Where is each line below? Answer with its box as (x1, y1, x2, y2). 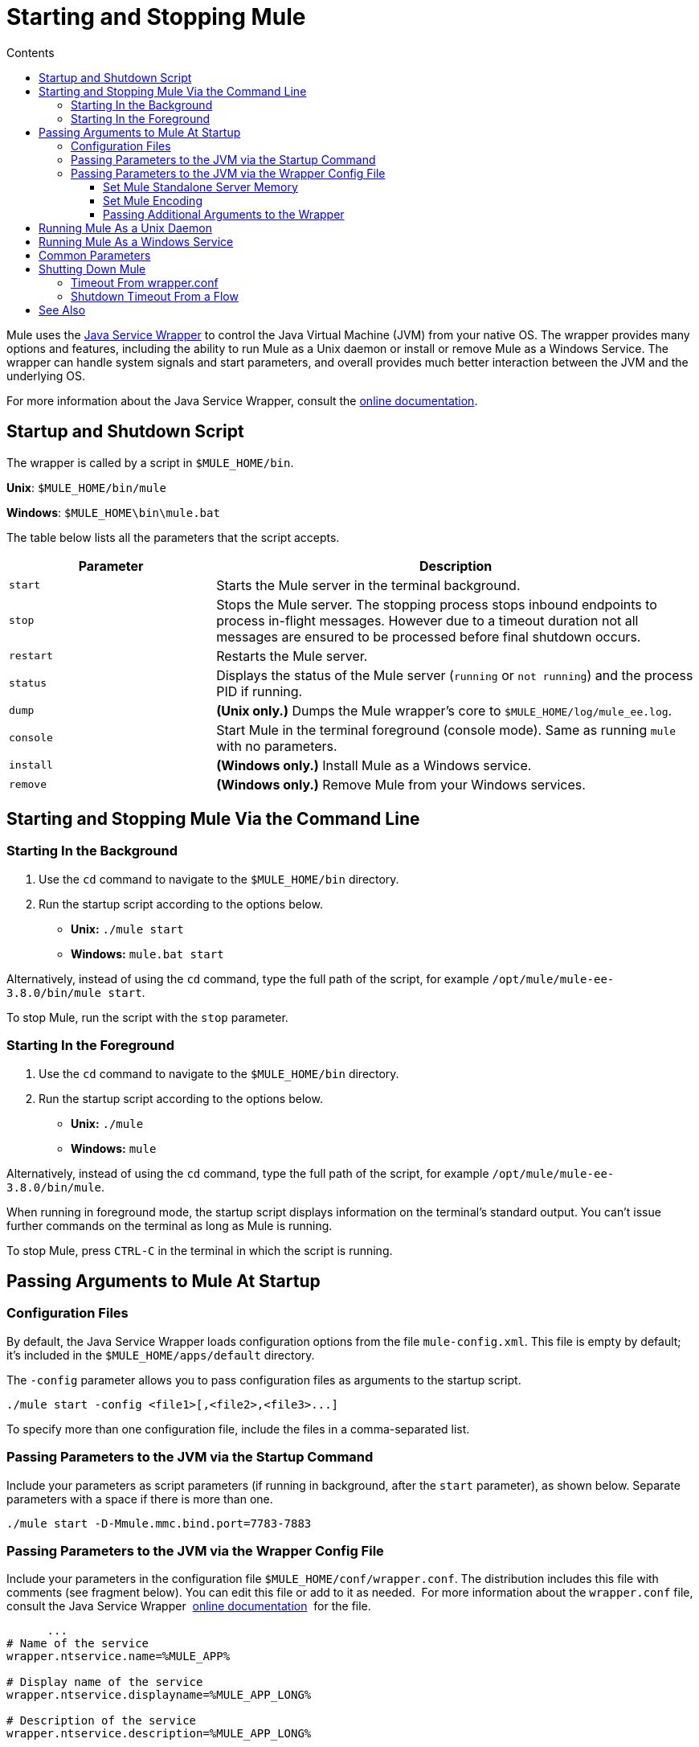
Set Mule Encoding (103, 193, 202, 207)
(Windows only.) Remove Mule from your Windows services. (216, 776, 586, 793)
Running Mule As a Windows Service (39, 234, 234, 248)
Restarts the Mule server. (216, 647, 368, 664)
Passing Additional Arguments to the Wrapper (103, 207, 345, 221)
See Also (39, 302, 86, 317)
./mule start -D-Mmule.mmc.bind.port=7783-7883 (6, 1516, 312, 1530)
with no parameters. (216, 737, 337, 754)
